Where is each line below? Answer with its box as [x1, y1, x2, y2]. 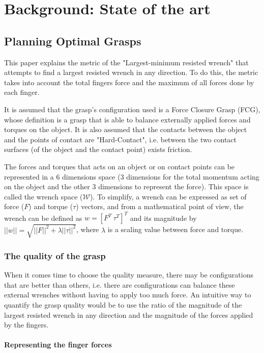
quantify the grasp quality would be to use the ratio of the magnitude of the [4, 299, 242, 310]
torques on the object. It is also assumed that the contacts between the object [4, 124, 247, 135]
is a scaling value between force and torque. [107, 224, 244, 235]
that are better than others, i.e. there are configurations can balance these [4, 279, 235, 290]
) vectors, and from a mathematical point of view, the [76, 201, 244, 212]
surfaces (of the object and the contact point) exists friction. [4, 144, 192, 155]
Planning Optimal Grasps [4, 33, 141, 48]
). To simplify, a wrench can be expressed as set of [90, 191, 247, 201]
